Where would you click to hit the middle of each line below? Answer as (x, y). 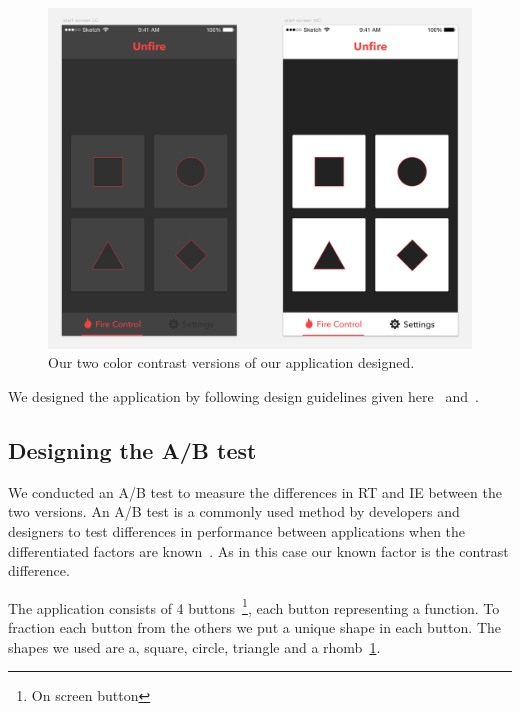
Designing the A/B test (132, 449)
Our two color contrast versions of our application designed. (231, 362)
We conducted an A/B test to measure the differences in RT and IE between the (255, 491)
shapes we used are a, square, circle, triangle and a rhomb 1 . (194, 646)
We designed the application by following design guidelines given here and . (243, 395)
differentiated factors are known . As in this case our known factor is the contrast (258, 550)
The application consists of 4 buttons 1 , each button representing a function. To (254, 606)
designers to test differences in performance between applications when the (237, 530)
